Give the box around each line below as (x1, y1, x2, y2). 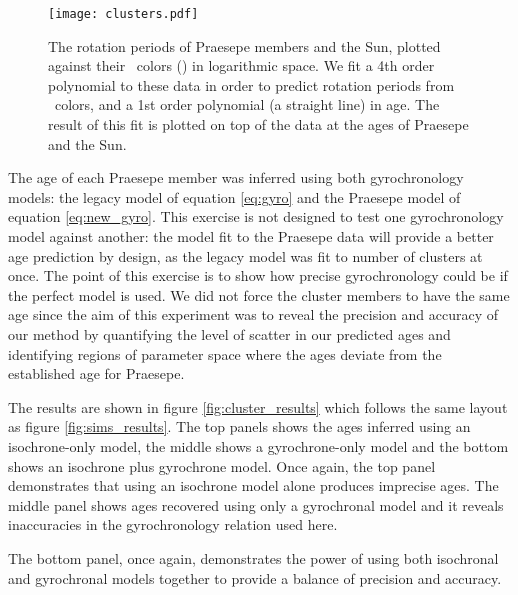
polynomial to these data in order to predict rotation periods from (48, 74, 455, 95)
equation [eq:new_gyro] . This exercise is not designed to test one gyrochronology (8, 206, 504, 227)
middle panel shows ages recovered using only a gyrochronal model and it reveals (8, 494, 504, 515)
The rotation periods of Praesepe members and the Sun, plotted (48, 35, 441, 56)
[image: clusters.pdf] (48, 7, 199, 21)
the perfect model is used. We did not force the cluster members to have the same (8, 284, 510, 305)
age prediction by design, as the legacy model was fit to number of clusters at (8, 245, 483, 266)
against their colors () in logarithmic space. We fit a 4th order (48, 55, 435, 76)
